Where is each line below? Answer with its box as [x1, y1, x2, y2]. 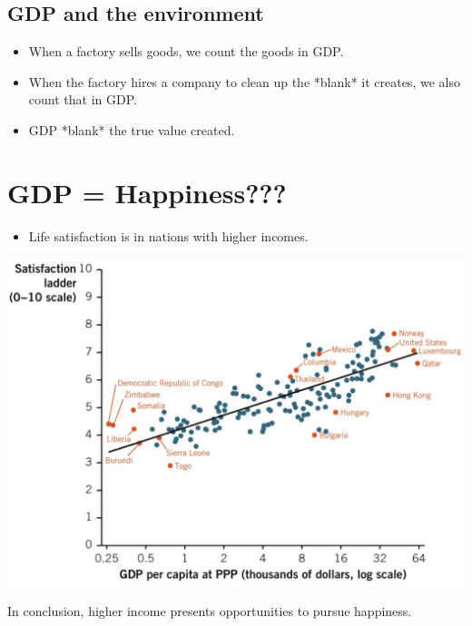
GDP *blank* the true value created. [28, 120, 235, 139]
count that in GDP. [28, 90, 137, 109]
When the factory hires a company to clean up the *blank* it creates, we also [28, 72, 460, 91]
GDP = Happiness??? [7, 173, 287, 210]
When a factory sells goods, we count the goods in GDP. [28, 42, 344, 61]
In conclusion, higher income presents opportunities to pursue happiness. [7, 602, 412, 621]
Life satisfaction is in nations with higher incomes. [28, 226, 309, 245]
